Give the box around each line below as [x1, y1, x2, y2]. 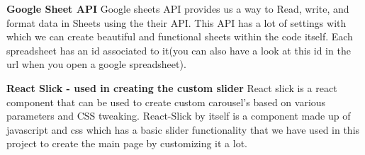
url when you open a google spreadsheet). [6, 57, 186, 71]
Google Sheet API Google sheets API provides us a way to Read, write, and [6, 1, 349, 16]
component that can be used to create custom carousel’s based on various [6, 94, 326, 109]
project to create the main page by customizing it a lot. [6, 136, 248, 151]
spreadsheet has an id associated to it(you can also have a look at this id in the [6, 42, 351, 57]
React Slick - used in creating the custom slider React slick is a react [6, 80, 337, 95]
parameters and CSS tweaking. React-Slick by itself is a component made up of [6, 108, 351, 123]
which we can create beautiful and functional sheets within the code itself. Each [6, 29, 353, 44]
